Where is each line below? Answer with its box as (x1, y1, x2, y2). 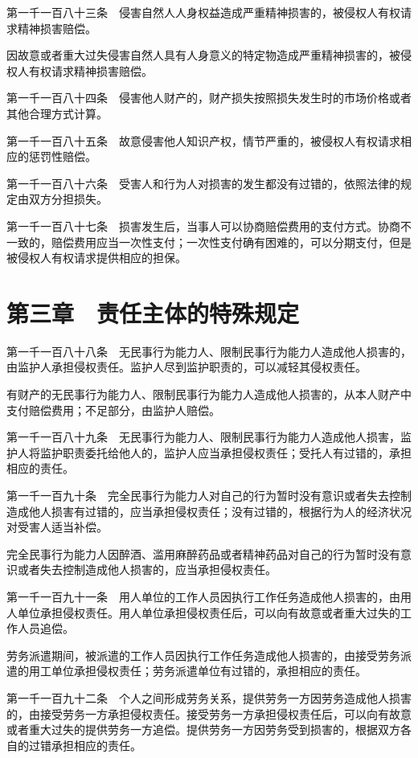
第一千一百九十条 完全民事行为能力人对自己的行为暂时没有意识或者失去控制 (6, 487, 412, 503)
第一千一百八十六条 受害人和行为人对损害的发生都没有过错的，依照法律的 (6, 174, 400, 191)
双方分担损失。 (28, 191, 108, 207)
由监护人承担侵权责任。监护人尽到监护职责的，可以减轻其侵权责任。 (6, 359, 367, 375)
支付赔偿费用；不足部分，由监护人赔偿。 (6, 401, 220, 418)
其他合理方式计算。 (6, 104, 108, 121)
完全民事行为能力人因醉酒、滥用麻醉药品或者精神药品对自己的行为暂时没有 (6, 545, 400, 562)
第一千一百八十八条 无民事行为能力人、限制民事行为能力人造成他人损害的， (6, 342, 412, 359)
